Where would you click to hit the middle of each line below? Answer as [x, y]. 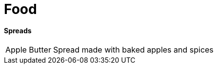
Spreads [18, 30]
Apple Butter [28, 50]
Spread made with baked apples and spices [133, 50]
